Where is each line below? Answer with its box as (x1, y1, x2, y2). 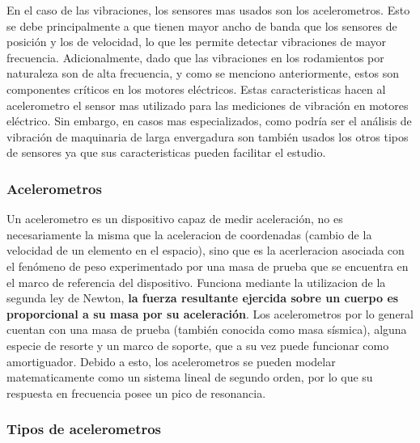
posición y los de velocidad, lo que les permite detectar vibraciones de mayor (6, 33, 387, 50)
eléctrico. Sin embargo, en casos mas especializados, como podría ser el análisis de (6, 112, 412, 129)
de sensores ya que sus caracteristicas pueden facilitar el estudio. (6, 144, 326, 161)
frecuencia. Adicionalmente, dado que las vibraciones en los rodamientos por (6, 49, 384, 65)
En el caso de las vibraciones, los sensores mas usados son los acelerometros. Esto (6, 2, 410, 18)
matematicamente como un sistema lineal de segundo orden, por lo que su (6, 369, 373, 386)
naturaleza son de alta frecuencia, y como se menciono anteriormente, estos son (6, 65, 400, 82)
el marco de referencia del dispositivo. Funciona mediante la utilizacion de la (6, 273, 386, 290)
